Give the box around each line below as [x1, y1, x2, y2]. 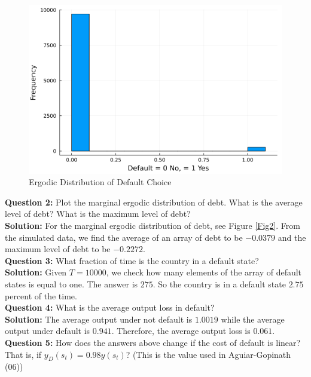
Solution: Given [5, 266, 67, 278]
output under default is [5, 324, 90, 337]
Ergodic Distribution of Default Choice [29, 176, 172, 188]
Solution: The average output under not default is [5, 312, 193, 325]
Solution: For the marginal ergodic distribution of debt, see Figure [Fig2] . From [5, 219, 300, 232]
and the [278, 231, 306, 243]
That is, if [5, 348, 42, 360]
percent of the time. [5, 289, 77, 302]
